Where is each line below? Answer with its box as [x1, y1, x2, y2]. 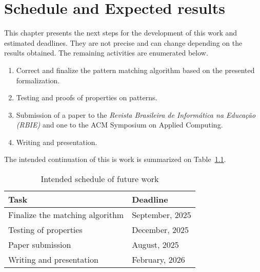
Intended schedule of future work [41, 173, 159, 185]
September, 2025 [132, 209, 191, 221]
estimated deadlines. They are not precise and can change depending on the [4, 37, 243, 48]
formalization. [16, 75, 60, 85]
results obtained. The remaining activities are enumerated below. [4, 47, 208, 58]
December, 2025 [132, 224, 189, 236]
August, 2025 [132, 239, 179, 251]
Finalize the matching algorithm [8, 209, 124, 221]
